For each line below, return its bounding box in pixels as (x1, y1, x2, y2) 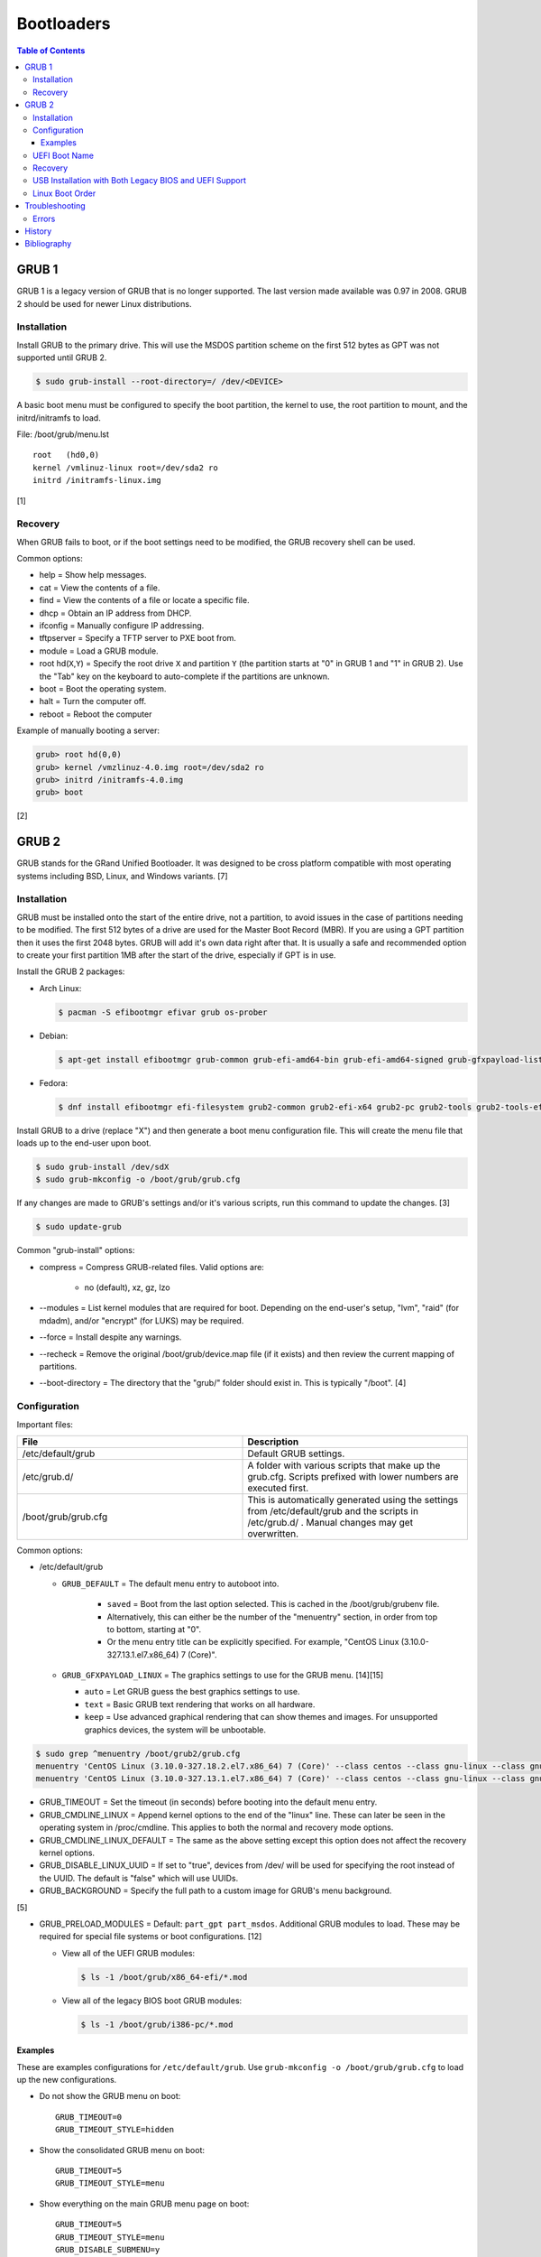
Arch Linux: (39, 982, 82, 993)
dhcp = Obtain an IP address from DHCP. (39, 608, 192, 618)
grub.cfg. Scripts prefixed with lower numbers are (247, 1470, 459, 1482)
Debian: (39, 1030, 69, 1041)
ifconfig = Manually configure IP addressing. (39, 620, 205, 631)
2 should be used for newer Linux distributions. (16, 298, 192, 309)
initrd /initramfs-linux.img (32, 475, 161, 486)
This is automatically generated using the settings (247, 1493, 459, 1506)
